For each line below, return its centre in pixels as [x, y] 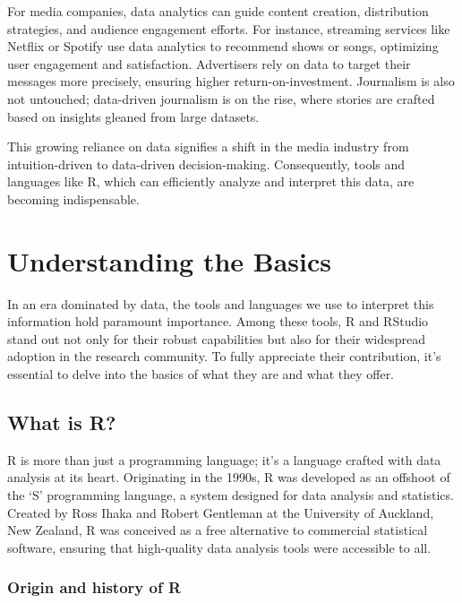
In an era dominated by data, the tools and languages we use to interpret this [221, 303]
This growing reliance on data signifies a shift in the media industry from [208, 146]
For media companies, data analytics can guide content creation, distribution [218, 11]
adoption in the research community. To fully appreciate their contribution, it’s [224, 356]
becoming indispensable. [73, 198]
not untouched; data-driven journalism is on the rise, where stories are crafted [221, 98]
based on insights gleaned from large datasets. [133, 116]
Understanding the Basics [170, 260]
